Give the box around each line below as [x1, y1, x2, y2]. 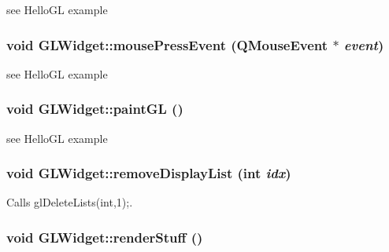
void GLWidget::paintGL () [6, 99, 183, 119]
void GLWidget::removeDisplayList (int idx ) [6, 163, 291, 183]
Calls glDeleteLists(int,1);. [6, 194, 133, 210]
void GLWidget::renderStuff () [6, 227, 203, 247]
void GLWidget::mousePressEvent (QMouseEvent [6, 35, 328, 54]
